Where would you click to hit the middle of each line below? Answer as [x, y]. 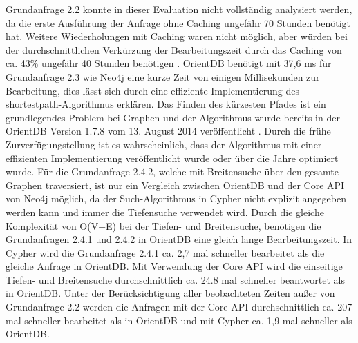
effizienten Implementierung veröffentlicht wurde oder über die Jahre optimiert [172, 158]
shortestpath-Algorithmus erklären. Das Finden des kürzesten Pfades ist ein [166, 104]
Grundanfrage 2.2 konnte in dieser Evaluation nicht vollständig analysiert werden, [179, 9]
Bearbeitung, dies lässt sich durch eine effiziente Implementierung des [152, 90]
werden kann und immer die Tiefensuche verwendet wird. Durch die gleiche [165, 212]
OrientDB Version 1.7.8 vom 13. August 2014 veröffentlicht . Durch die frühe [168, 131]
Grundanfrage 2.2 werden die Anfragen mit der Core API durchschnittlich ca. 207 [179, 307]
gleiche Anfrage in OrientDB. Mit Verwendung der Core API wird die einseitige [174, 266]
